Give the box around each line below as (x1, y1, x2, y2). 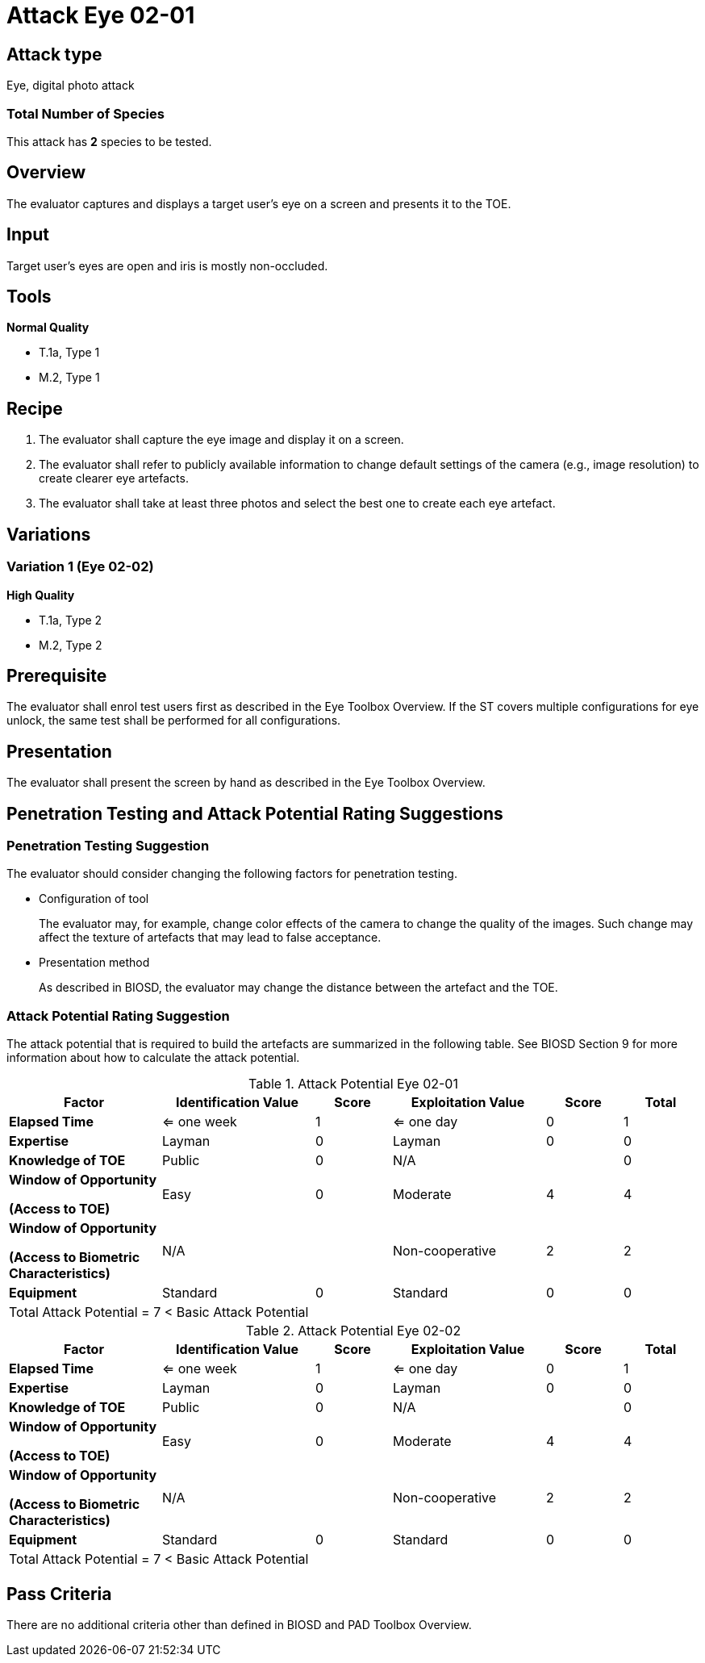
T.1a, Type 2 (39, 612, 102, 627)
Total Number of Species (6, 105, 165, 122)
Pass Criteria (6, 1583, 112, 1604)
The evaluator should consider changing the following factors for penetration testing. (6, 867, 457, 881)
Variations (6, 524, 91, 545)
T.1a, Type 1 (39, 345, 100, 360)
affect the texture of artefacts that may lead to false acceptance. (39, 930, 382, 945)
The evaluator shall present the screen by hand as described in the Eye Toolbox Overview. (6, 775, 486, 790)
